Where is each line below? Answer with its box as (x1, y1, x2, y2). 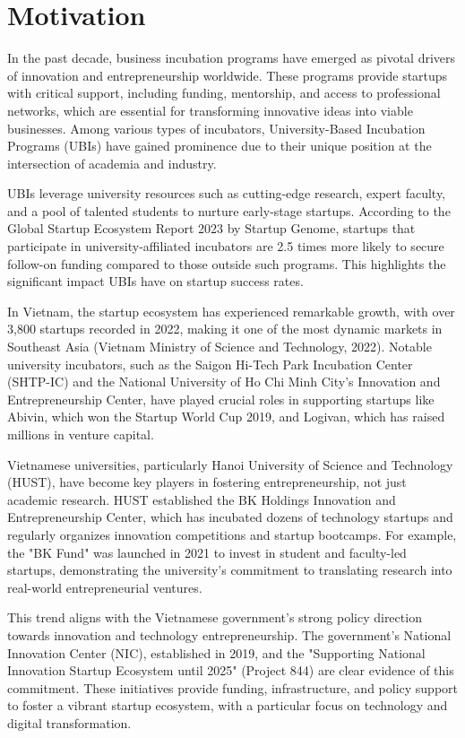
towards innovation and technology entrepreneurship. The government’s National (7, 625, 452, 644)
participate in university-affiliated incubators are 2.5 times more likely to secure (7, 237, 444, 256)
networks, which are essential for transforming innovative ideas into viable (7, 100, 413, 119)
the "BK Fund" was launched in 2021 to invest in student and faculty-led (7, 543, 407, 561)
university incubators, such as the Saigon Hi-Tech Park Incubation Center (7, 354, 413, 373)
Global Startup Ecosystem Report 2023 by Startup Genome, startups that (7, 219, 416, 238)
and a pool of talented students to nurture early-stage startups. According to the (7, 201, 451, 220)
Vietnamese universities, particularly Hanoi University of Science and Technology (7, 455, 453, 473)
